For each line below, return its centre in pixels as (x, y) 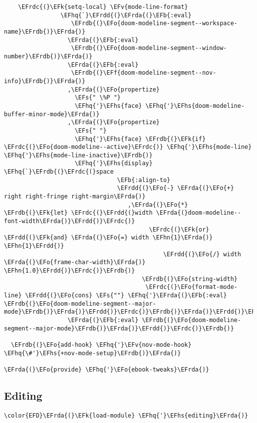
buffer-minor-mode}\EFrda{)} (52, 114)
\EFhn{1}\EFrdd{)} (34, 246)
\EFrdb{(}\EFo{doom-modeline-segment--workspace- (154, 23)
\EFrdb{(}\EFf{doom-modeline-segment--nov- (144, 73)
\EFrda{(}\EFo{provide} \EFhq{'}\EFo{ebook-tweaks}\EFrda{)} (107, 369)
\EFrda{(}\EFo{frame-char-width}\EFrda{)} (75, 262)
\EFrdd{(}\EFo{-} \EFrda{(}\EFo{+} (176, 188)
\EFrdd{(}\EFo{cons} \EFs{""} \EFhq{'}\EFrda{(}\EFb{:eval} (126, 295)
